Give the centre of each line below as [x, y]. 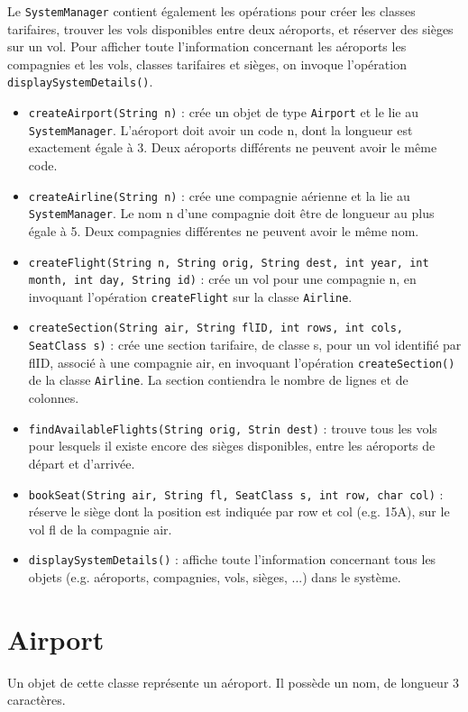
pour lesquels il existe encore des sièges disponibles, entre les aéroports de [232, 446]
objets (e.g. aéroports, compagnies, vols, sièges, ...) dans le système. [215, 577]
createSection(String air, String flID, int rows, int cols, [216, 329]
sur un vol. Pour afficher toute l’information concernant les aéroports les [207, 46]
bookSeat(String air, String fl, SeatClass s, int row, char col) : [236, 493]
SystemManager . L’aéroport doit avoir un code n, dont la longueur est [220, 129]
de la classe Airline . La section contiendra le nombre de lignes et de [218, 380]
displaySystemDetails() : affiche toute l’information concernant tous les [232, 559]
